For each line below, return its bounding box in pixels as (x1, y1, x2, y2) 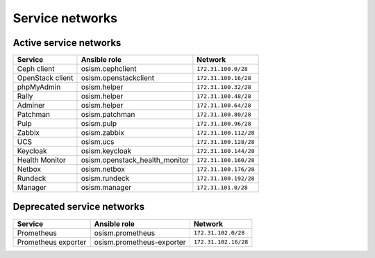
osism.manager (81, 183, 132, 193)
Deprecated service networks (12, 201, 145, 213)
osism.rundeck (81, 174, 130, 184)
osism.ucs (81, 137, 115, 147)
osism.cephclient (81, 64, 137, 74)
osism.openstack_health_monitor (81, 155, 189, 165)
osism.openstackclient (81, 73, 155, 83)
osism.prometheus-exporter (94, 237, 186, 247)
